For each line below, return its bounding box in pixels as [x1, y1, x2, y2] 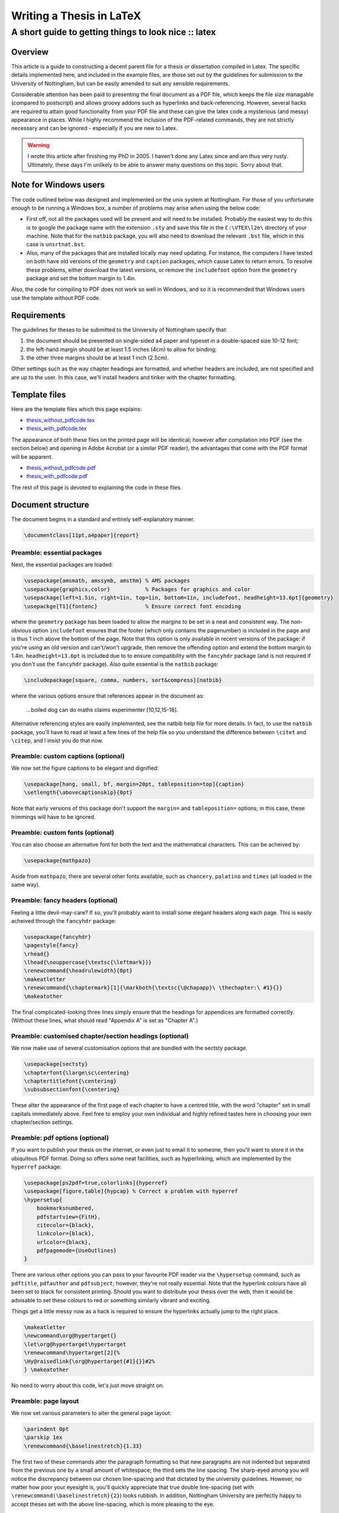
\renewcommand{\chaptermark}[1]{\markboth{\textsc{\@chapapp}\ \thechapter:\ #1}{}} [24, 984, 283, 991]
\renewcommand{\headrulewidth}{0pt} [24, 967, 133, 974]
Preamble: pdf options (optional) [11, 1134, 109, 1142]
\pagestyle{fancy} [24, 942, 79, 949]
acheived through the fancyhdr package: [11, 917, 116, 924]
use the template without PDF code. [11, 294, 101, 301]
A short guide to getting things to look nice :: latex [11, 27, 216, 38]
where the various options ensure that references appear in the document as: [11, 692, 205, 700]
